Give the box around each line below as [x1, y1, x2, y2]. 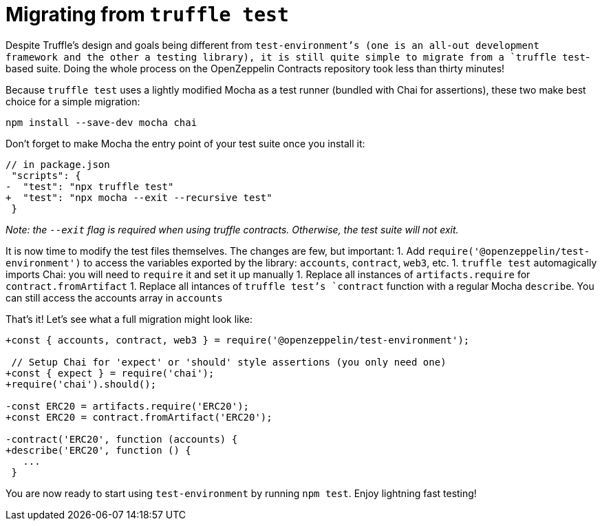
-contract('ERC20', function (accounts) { [6, 433, 238, 445]
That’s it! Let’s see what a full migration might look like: [6, 313, 253, 325]
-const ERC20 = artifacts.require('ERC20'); [6, 400, 250, 412]
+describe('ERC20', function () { [6, 444, 191, 456]
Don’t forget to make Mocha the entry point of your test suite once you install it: [6, 137, 365, 149]
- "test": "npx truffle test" [6, 180, 174, 192]
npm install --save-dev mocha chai [6, 116, 197, 128]
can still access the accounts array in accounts [6, 291, 223, 304]
